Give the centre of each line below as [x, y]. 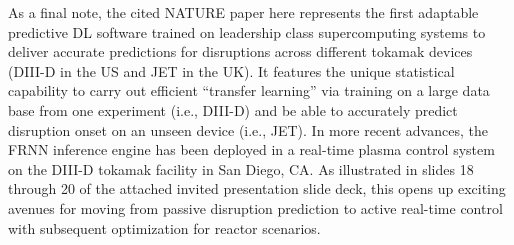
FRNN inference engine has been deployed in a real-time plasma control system [251, 149]
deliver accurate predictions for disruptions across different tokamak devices [240, 51]
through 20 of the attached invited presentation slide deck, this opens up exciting [257, 188]
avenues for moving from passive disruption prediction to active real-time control [255, 207]
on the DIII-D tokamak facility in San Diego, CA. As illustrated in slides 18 [241, 168]
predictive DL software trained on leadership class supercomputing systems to [247, 31]
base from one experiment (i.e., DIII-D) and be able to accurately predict [233, 109]
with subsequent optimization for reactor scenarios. [164, 227]
